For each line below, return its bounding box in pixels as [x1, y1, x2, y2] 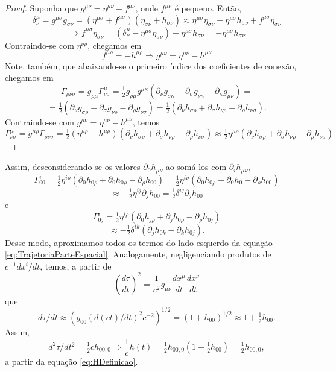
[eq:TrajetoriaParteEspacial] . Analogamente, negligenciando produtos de [5, 248, 271, 260]
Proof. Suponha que [5, 2, 78, 14]
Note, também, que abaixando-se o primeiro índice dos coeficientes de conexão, [5, 59, 297, 72]
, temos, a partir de [40, 259, 112, 272]
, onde [135, 2, 158, 14]
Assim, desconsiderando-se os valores [5, 160, 141, 173]
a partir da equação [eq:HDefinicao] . [5, 355, 138, 367]
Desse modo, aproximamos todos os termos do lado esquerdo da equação [5, 236, 273, 248]
